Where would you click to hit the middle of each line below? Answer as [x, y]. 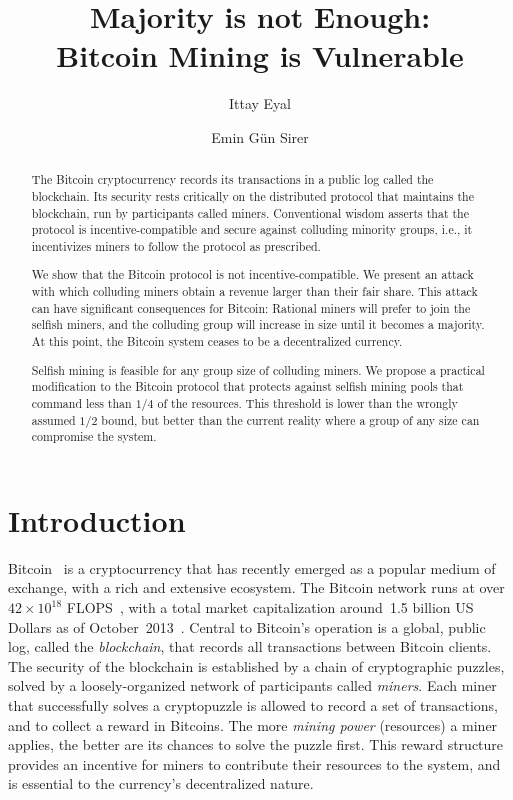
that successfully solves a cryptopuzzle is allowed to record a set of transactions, [253, 705]
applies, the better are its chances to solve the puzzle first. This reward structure [256, 744]
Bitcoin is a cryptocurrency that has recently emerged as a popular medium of [252, 567]
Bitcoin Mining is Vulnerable [260, 55]
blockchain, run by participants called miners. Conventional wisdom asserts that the [250, 212]
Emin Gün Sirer [260, 136]
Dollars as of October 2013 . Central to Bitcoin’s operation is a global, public [247, 626]
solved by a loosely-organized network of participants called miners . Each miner [252, 685]
